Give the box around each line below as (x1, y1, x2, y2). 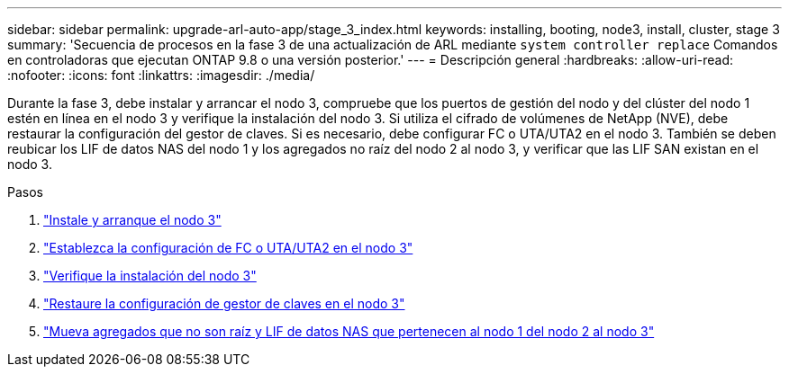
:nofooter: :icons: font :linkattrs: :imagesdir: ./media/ (7, 67, 315, 83)
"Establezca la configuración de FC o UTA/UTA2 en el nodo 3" (43, 240, 413, 255)
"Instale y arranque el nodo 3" (43, 212, 222, 227)
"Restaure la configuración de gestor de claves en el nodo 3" (43, 296, 405, 311)
